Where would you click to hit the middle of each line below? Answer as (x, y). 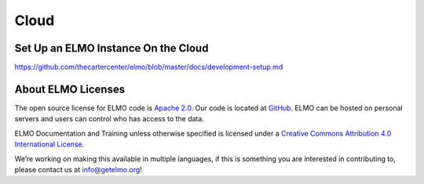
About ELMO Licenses (70, 89)
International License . (49, 144)
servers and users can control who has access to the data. (109, 119)
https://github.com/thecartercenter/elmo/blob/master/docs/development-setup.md (149, 67)
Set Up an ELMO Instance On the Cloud (111, 48)
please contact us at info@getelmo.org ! (79, 169)
